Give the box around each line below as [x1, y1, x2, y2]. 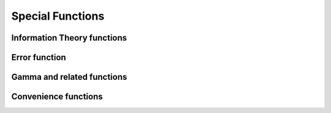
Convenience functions [11, 92, 103, 102]
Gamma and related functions [11, 72, 127, 82]
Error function [11, 52, 67, 63]
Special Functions [11, 9, 105, 23]
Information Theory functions [11, 33, 127, 43]
